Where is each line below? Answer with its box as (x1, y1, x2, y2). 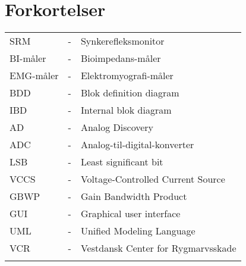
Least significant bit (80, 155, 163, 169)
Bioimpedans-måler (80, 51, 161, 65)
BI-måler (10, 51, 46, 65)
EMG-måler (10, 68, 59, 83)
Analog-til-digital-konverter (80, 137, 194, 152)
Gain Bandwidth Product (80, 189, 187, 204)
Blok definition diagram (80, 86, 179, 100)
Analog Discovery (80, 120, 154, 134)
